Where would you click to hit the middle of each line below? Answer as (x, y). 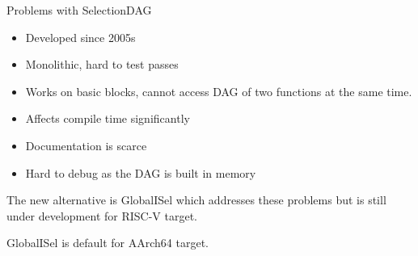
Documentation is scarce (86, 145)
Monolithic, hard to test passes (102, 64)
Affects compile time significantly (108, 118)
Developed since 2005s (80, 37)
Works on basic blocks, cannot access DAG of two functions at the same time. (219, 91)
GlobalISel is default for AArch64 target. (108, 243)
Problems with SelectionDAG (79, 10)
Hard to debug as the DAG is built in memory (141, 172)
